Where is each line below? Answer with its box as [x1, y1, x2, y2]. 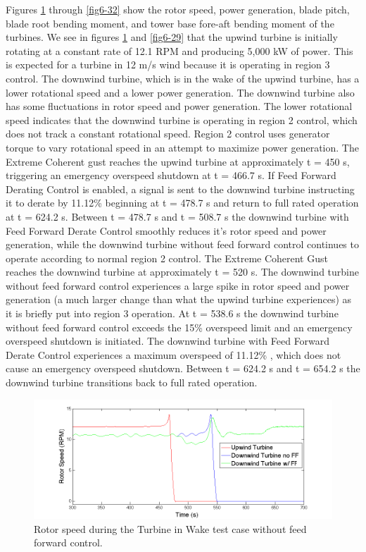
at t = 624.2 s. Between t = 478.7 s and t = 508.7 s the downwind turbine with [6, 209, 349, 223]
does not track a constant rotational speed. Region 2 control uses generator [6, 126, 330, 141]
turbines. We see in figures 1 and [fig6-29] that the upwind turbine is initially [6, 30, 338, 44]
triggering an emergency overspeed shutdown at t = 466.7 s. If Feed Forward [6, 168, 336, 183]
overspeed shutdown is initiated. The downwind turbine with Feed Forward [6, 333, 330, 348]
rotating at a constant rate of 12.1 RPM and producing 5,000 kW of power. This [6, 43, 353, 58]
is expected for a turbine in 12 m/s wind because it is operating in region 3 [6, 57, 330, 72]
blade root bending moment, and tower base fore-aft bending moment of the [6, 16, 334, 30]
